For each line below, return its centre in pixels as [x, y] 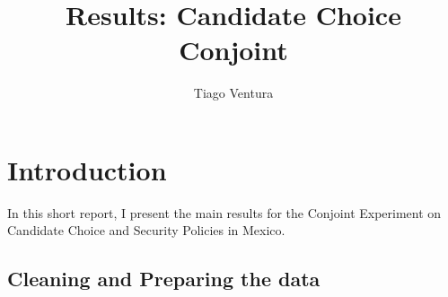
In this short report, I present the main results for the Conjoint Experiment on [224, 212]
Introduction [87, 169]
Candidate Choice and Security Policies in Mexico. [146, 230]
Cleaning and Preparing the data [164, 279]
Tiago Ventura [233, 93]
